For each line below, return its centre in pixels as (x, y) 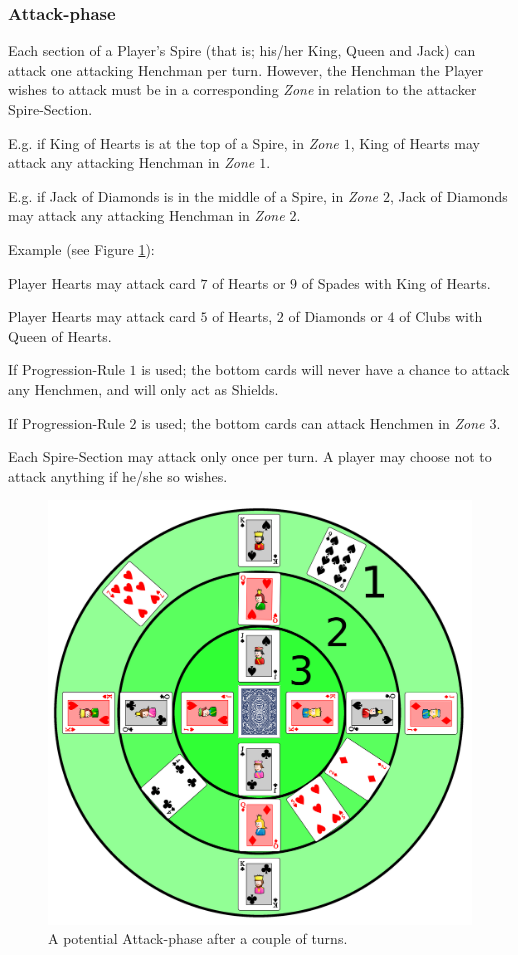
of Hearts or (249, 282)
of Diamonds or (335, 316)
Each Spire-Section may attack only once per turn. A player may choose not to (250, 456)
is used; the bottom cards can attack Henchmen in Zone (313, 422)
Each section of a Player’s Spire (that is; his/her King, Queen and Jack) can (242, 50)
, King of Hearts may (415, 142)
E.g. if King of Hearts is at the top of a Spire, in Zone (173, 142)
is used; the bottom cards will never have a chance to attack (325, 369)
